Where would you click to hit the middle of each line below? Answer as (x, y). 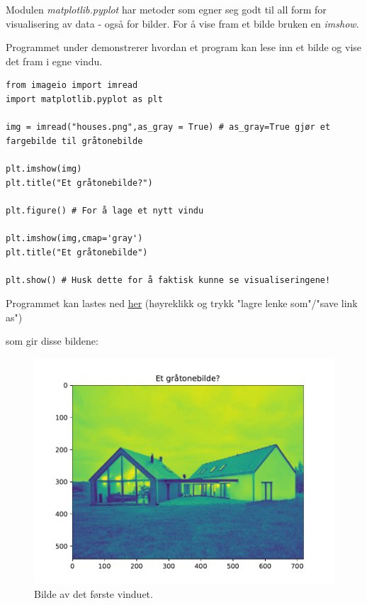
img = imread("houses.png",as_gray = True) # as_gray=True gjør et (168, 127)
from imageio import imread (72, 85)
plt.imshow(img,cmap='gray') (74, 238)
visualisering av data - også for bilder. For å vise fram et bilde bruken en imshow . (182, 23)
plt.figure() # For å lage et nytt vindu (105, 210)
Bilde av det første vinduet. (94, 593)
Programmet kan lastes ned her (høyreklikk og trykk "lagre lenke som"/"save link (182, 303)
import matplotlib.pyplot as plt (84, 99)
